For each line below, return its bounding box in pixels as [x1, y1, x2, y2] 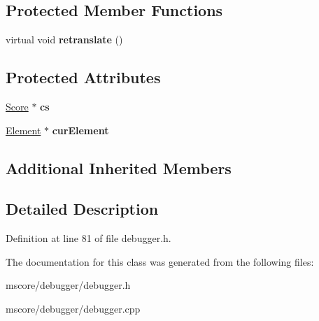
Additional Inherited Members [6, 157, 232, 178]
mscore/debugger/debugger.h [6, 278, 131, 292]
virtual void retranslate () [6, 32, 123, 47]
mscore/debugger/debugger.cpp [6, 301, 141, 315]
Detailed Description [6, 198, 159, 220]
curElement [52, 122, 109, 137]
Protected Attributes [6, 66, 161, 88]
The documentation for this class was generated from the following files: [6, 254, 314, 269]
